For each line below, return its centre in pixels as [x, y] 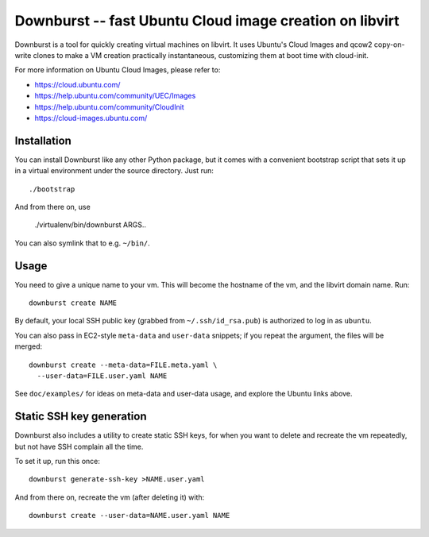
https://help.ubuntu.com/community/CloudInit [109, 106]
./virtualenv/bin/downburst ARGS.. [91, 225]
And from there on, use [52, 207]
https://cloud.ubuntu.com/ [77, 84]
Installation [43, 140]
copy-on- [389, 44]
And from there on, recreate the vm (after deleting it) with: [110, 497]
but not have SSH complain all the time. [79, 446]
